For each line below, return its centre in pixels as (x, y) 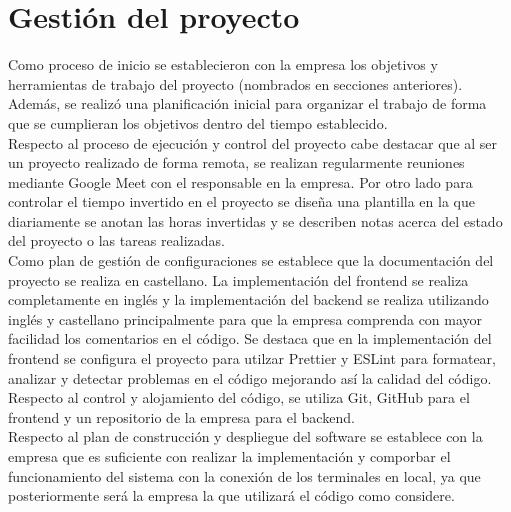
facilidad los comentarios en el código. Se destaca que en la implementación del (250, 338)
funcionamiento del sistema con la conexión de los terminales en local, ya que (244, 475)
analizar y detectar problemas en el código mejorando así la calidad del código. (250, 377)
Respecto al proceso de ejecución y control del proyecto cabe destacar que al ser (253, 142)
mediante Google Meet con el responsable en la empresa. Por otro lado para (240, 181)
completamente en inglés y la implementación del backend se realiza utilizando (248, 299)
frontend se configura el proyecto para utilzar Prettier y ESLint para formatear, (252, 358)
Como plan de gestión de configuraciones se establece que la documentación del (251, 260)
